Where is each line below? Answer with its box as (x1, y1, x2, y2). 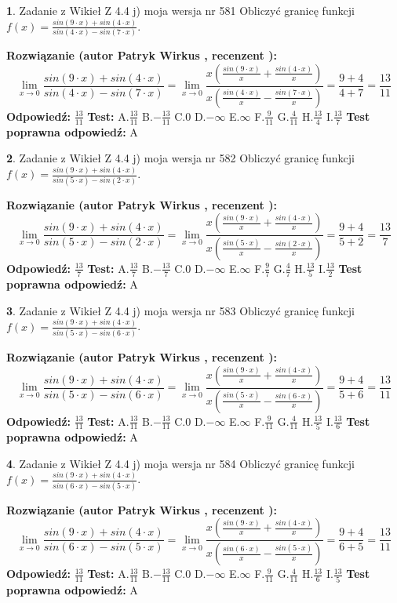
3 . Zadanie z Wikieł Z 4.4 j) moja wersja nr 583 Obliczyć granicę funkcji (6, 302, 355, 318)
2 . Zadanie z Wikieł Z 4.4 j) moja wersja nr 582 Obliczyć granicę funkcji (6, 150, 355, 166)
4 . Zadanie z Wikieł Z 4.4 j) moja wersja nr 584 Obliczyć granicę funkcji (6, 455, 355, 471)
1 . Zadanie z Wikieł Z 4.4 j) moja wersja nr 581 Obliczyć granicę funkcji (6, 2, 355, 18)
